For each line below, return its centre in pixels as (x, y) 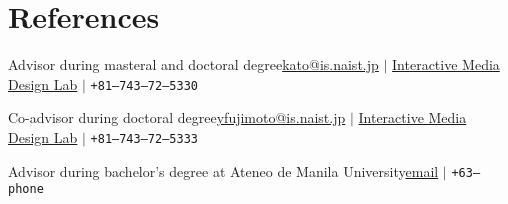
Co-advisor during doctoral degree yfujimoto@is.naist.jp (177, 117)
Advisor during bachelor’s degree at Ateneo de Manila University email (223, 170)
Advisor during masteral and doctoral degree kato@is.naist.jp (193, 64)
